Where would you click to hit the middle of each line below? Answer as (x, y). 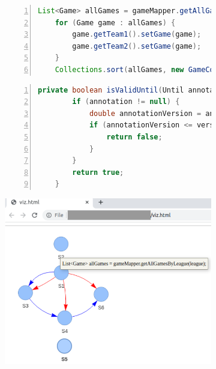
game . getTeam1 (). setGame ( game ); (137, 35)
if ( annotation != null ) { (126, 102)
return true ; (98, 172)
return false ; (134, 137)
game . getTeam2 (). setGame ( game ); (137, 46)
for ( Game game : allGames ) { (115, 23)
